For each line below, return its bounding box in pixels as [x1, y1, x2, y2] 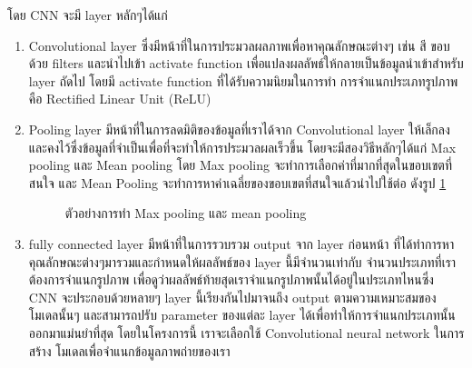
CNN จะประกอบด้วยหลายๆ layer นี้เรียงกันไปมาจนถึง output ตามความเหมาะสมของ [28, 287, 437, 306]
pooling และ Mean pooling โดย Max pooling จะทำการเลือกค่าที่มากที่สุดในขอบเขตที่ [28, 155, 452, 174]
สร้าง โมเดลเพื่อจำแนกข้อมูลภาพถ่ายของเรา [28, 341, 231, 360]
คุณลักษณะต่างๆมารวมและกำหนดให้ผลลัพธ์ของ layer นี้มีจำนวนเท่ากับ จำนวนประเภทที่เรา [28, 252, 457, 271]
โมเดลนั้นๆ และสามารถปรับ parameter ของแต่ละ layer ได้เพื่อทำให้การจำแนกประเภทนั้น [28, 305, 456, 324]
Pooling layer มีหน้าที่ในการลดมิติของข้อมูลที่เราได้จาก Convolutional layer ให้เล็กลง [28, 119, 450, 138]
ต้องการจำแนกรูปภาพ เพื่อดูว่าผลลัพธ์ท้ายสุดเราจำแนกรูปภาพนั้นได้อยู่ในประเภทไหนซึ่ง [28, 270, 434, 289]
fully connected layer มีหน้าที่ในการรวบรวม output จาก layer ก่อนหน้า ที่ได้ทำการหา [28, 234, 455, 253]
